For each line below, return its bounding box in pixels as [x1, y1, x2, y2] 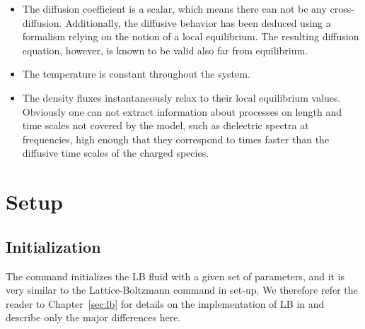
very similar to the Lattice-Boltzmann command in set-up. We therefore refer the [6, 282, 358, 297]
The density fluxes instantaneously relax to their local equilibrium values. [22, 90, 341, 104]
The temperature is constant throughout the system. [22, 66, 250, 81]
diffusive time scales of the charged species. [22, 145, 209, 160]
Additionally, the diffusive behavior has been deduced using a [65, 15, 331, 30]
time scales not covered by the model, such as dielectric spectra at [22, 118, 309, 133]
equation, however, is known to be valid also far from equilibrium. [22, 42, 308, 57]
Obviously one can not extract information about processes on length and [22, 104, 342, 119]
